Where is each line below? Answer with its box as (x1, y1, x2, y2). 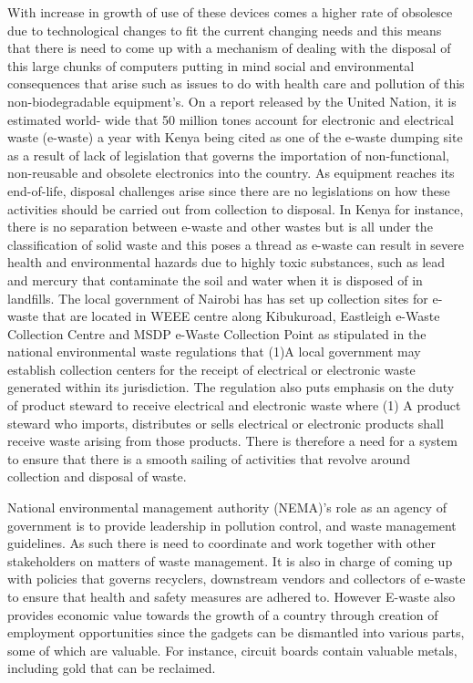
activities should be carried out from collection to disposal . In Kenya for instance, (7, 199, 464, 218)
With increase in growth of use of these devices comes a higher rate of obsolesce (7, 3, 453, 21)
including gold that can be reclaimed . (7, 658, 216, 678)
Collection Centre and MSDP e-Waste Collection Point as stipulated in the (7, 324, 427, 343)
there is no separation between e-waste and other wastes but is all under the (7, 217, 433, 236)
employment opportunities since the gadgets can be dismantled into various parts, (7, 623, 465, 642)
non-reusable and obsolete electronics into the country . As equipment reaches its (7, 163, 455, 182)
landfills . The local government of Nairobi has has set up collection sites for (7, 288, 428, 307)
